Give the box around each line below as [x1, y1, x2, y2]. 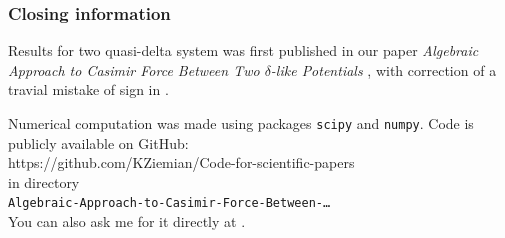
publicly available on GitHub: [8, 132, 189, 153]
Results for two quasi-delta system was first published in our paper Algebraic [8, 40, 479, 61]
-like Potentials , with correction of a [270, 59, 497, 80]
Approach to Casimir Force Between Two [8, 59, 260, 80]
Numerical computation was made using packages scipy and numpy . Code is [8, 113, 474, 133]
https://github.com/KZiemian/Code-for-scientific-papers [8, 152, 355, 173]
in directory [8, 171, 80, 192]
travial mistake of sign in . [8, 79, 169, 100]
